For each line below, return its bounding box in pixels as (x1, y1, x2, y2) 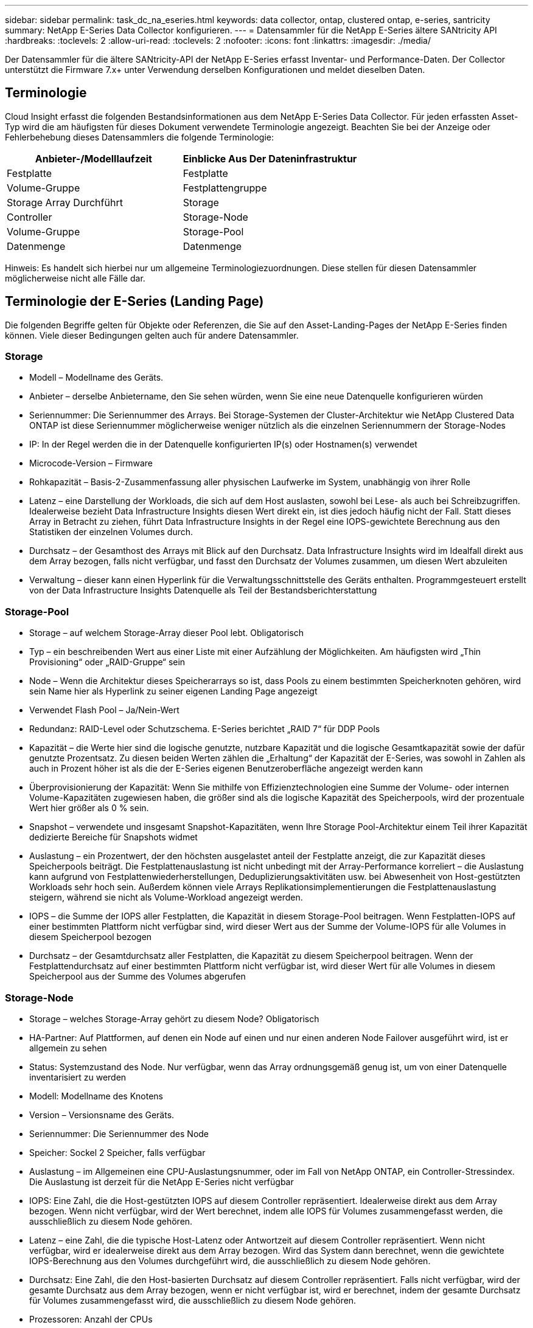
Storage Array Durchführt (7, 196, 123, 209)
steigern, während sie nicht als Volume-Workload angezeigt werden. (29, 892, 303, 903)
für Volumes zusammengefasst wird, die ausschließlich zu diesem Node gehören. (29, 1295, 357, 1306)
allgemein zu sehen (29, 1042, 107, 1053)
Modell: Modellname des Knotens (29, 1090, 163, 1101)
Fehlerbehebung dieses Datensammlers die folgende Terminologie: (5, 131, 274, 142)
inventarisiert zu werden (29, 1071, 127, 1082)
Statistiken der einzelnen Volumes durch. (29, 527, 193, 538)
